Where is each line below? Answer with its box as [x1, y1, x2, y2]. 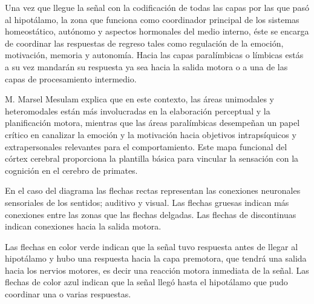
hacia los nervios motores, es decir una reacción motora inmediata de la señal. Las [5, 263, 309, 276]
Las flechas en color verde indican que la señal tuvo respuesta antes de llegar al [5, 240, 298, 253]
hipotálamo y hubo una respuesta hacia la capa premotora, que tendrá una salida [5, 252, 307, 265]
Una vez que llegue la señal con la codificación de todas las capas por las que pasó [5, 1, 309, 13]
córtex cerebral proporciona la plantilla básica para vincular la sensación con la [5, 152, 299, 165]
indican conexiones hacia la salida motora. [5, 220, 162, 233]
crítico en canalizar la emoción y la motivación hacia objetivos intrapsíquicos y [5, 128, 296, 140]
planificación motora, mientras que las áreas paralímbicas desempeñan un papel [5, 116, 300, 129]
